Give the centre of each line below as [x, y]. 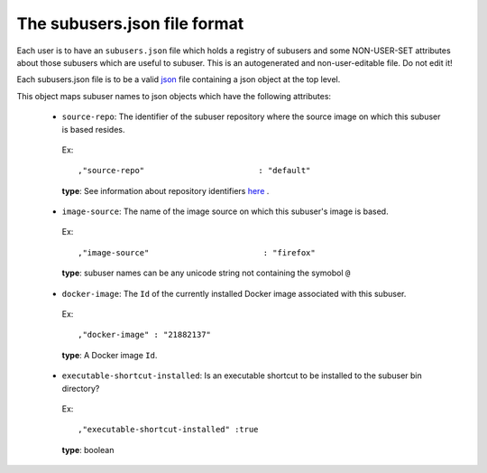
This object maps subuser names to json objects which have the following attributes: [174, 96]
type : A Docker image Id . [110, 355]
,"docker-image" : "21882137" [145, 335]
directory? [81, 388]
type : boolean [88, 450]
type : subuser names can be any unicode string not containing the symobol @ [206, 273]
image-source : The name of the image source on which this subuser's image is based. [225, 211]
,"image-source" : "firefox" [197, 252]
